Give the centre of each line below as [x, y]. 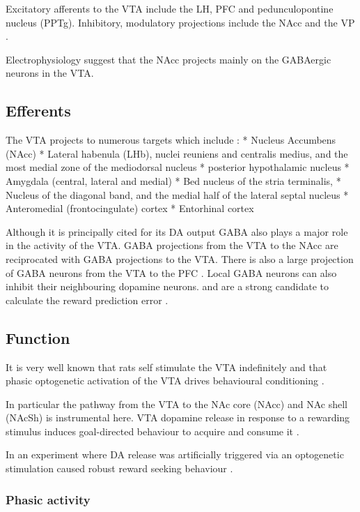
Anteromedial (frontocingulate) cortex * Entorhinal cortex [130, 208]
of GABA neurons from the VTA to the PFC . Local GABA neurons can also [171, 272]
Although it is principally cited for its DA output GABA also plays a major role [177, 231]
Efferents [38, 111]
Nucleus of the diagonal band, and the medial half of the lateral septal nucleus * [177, 194]
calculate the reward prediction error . [87, 300]
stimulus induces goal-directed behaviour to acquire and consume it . [152, 431]
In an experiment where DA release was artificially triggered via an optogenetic [175, 454]
